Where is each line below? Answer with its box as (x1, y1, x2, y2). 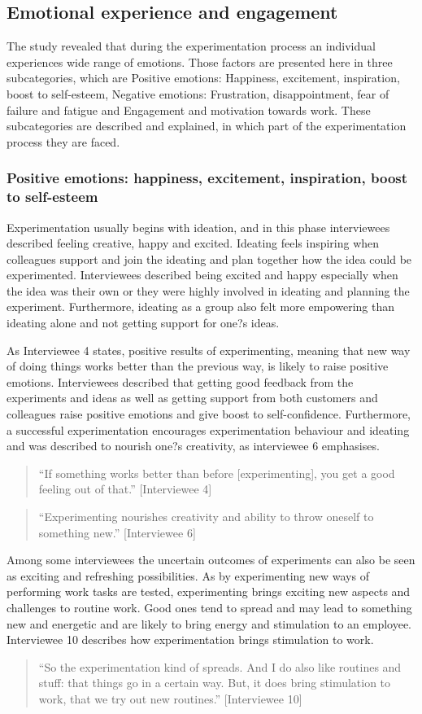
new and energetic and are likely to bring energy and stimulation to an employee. (7, 615, 412, 632)
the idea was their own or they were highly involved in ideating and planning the (7, 282, 410, 299)
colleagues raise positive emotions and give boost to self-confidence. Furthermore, (7, 405, 411, 423)
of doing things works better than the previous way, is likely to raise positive (7, 357, 389, 375)
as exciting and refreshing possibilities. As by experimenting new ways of (7, 567, 369, 584)
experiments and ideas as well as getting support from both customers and (7, 389, 378, 406)
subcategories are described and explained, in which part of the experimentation (7, 117, 407, 134)
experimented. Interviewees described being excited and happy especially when (7, 266, 398, 283)
